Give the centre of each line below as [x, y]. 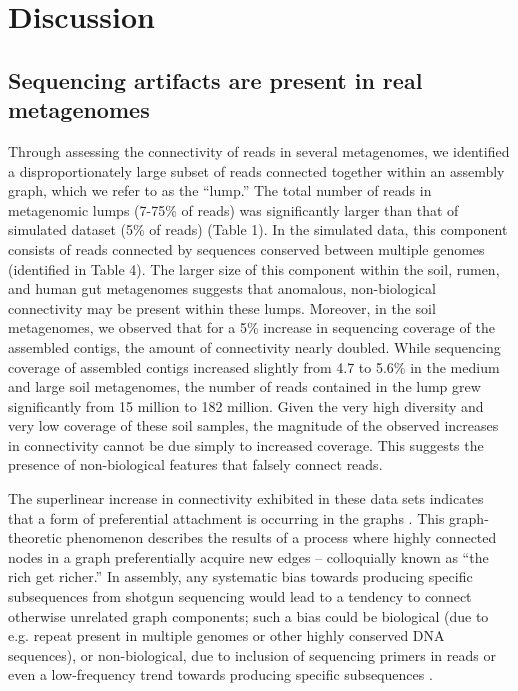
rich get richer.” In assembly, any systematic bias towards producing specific [240, 576]
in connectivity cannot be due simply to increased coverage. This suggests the [246, 444]
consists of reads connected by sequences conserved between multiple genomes [246, 248]
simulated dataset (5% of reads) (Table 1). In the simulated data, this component [258, 229]
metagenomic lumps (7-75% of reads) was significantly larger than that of [233, 209]
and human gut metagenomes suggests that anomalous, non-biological [222, 288]
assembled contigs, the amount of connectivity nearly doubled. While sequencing [254, 346]
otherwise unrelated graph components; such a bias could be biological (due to [248, 615]
